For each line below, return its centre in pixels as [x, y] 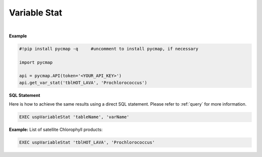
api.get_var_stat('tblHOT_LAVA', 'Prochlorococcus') [83, 83]
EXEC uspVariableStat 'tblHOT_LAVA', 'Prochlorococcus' [87, 142]
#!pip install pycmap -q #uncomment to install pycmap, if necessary [109, 49]
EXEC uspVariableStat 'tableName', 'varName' [74, 117]
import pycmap [36, 62]
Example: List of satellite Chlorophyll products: [56, 130]
